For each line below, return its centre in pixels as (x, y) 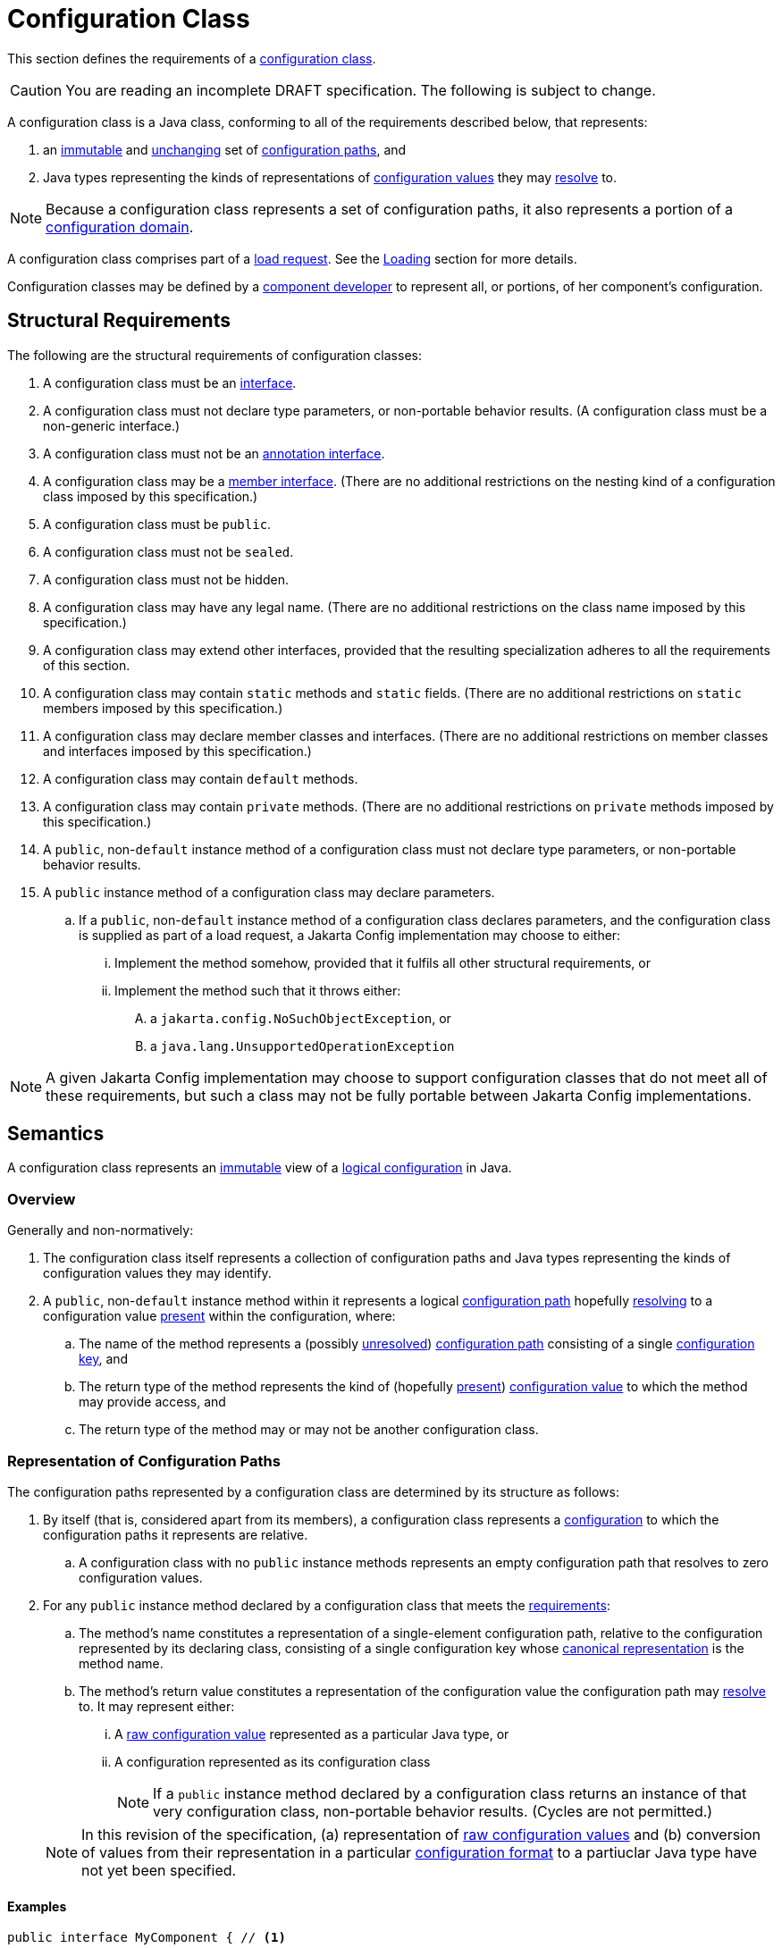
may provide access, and (152, 1402)
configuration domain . (120, 227)
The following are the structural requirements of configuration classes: (214, 355)
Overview (42, 1199)
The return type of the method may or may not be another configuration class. (309, 1430)
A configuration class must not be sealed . (168, 551)
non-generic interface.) (112, 425)
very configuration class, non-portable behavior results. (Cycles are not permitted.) (433, 1811)
